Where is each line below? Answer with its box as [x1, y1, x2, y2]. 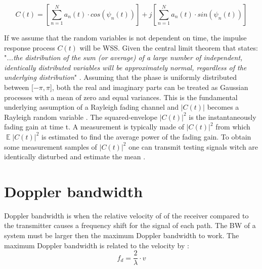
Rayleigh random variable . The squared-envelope [4, 111, 157, 122]
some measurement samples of [4, 141, 97, 152]
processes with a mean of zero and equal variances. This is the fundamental [4, 92, 238, 102]
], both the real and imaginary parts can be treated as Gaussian [50, 81, 248, 92]
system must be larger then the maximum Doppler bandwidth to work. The [4, 230, 239, 241]
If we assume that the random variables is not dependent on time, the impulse [4, 32, 247, 42]
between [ [4, 81, 33, 92]
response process [4, 42, 55, 53]
